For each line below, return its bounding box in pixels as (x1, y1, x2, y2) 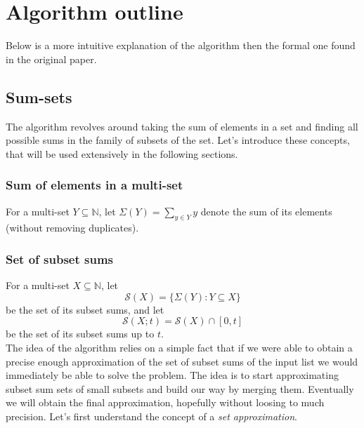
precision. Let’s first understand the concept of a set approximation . (6, 408, 297, 423)
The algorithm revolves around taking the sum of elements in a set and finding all (6, 119, 358, 133)
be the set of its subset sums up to (6, 326, 155, 341)
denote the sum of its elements (200, 203, 332, 218)
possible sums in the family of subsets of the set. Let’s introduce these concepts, (6, 133, 350, 147)
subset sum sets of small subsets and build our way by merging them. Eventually (6, 381, 354, 396)
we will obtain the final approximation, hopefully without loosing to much (6, 395, 325, 410)
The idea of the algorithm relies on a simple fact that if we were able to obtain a (6, 340, 353, 354)
